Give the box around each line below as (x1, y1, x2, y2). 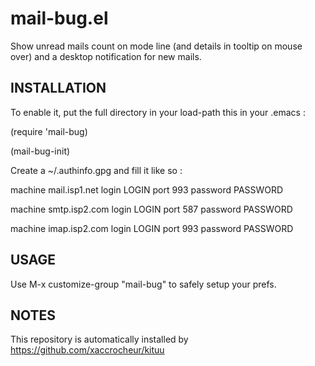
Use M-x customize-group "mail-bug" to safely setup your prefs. (10, 278, 277, 290)
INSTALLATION (10, 80, 107, 97)
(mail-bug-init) (10, 145, 71, 157)
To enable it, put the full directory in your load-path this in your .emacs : (10, 106, 306, 118)
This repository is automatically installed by (10, 333, 189, 346)
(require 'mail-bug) (10, 125, 88, 137)
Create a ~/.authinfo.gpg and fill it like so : (10, 164, 183, 176)
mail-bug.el (10, 7, 109, 30)
